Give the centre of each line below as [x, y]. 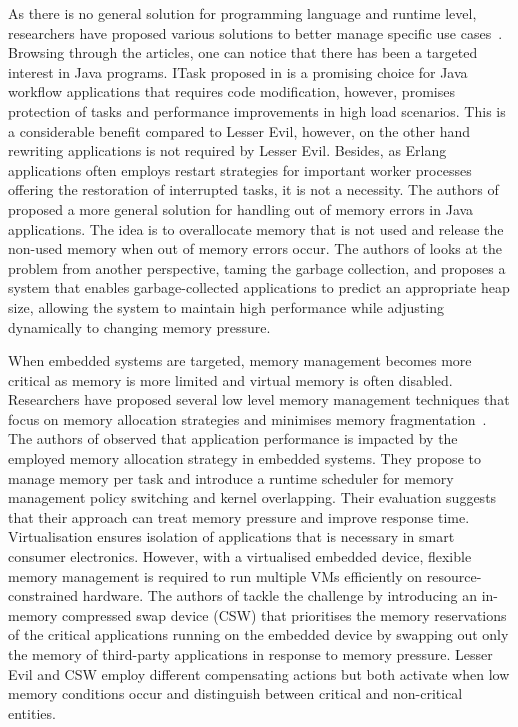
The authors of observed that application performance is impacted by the [233, 438]
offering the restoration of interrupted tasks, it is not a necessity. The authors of [253, 189]
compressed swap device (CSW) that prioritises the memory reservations [284, 614]
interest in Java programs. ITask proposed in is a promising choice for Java [238, 71]
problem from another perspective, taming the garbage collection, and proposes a [257, 267]
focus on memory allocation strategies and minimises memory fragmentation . [247, 418]
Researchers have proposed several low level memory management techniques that [259, 399]
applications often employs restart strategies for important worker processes [240, 169]
